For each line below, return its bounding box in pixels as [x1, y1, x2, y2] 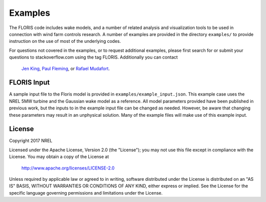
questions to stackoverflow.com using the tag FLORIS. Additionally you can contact [9, 54, 178, 60]
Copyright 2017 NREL [9, 138, 53, 144]
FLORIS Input [9, 78, 50, 87]
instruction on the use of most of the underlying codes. [9, 38, 121, 44]
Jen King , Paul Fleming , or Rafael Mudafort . [21, 66, 110, 71]
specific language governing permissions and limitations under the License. [9, 190, 163, 196]
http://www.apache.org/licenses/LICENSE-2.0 [21, 165, 115, 171]
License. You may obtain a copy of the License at [9, 154, 109, 160]
